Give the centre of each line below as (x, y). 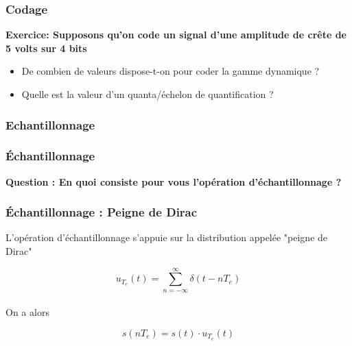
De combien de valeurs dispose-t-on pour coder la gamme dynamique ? (171, 71)
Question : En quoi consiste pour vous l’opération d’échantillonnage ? (174, 181)
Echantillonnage (50, 124)
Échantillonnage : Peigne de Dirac (102, 212)
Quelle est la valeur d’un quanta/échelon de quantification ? (148, 94)
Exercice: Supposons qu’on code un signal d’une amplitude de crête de (176, 35)
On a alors (27, 312)
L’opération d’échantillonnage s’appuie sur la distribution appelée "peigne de (167, 237)
